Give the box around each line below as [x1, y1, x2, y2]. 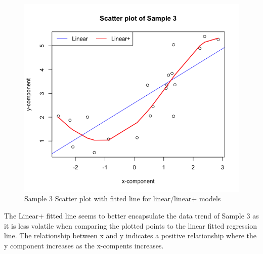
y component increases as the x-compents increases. [4, 240, 164, 250]
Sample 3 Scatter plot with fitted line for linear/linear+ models [24, 193, 221, 204]
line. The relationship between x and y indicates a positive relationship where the [4, 230, 256, 241]
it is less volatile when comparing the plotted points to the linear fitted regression [4, 220, 257, 231]
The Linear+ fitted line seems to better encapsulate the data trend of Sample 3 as [4, 210, 259, 221]
